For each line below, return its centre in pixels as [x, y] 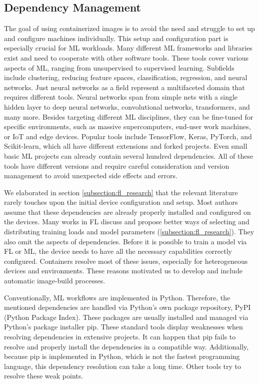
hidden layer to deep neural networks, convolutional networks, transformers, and [127, 106]
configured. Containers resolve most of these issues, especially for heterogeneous [126, 261]
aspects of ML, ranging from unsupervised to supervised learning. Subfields [119, 67]
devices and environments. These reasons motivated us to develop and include [123, 271]
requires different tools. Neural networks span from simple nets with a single [121, 97]
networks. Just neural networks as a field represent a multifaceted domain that [124, 87]
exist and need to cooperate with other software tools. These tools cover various [126, 57]
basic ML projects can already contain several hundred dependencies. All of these [129, 155]
